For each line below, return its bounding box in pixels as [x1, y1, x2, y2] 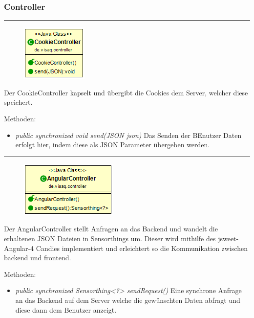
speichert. [4, 97, 33, 107]
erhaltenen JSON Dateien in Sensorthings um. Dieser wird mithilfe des [4, 233, 216, 243]
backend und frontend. [4, 252, 71, 263]
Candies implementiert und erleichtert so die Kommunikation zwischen [36, 243, 248, 253]
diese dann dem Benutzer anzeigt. [15, 304, 117, 315]
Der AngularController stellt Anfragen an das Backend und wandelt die [4, 224, 218, 234]
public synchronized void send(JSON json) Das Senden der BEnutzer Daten [15, 130, 242, 140]
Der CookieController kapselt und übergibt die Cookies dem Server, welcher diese [4, 87, 248, 97]
